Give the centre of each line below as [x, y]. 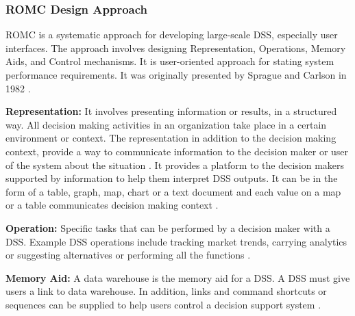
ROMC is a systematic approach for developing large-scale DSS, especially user [172, 35]
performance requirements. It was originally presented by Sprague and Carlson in [176, 75]
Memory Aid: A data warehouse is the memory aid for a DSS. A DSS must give [178, 277]
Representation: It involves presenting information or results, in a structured [171, 111]
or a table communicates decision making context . [112, 205]
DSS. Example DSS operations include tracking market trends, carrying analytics [176, 241]
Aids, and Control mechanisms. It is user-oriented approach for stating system [170, 61]
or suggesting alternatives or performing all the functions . [128, 255]
